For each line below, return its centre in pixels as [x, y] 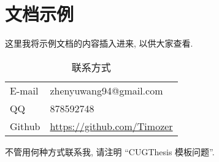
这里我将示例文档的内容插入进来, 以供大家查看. [99, 43]
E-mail [24, 90]
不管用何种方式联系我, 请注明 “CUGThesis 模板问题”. [110, 151]
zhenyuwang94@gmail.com [106, 90]
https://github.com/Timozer [111, 126]
